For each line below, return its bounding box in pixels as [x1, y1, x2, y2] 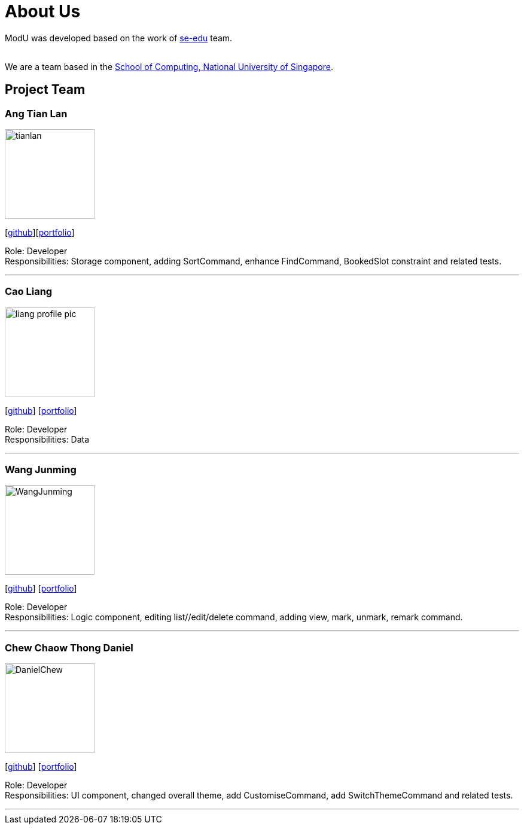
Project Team [5, 82, 86, 97]
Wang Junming [5, 464, 77, 476]
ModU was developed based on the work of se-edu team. [5, 32, 233, 43]
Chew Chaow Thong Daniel [5, 641, 133, 654]
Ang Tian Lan [5, 107, 68, 120]
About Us [5, 1, 81, 22]
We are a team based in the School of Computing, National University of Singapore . [5, 61, 334, 72]
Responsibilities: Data [5, 434, 90, 444]
